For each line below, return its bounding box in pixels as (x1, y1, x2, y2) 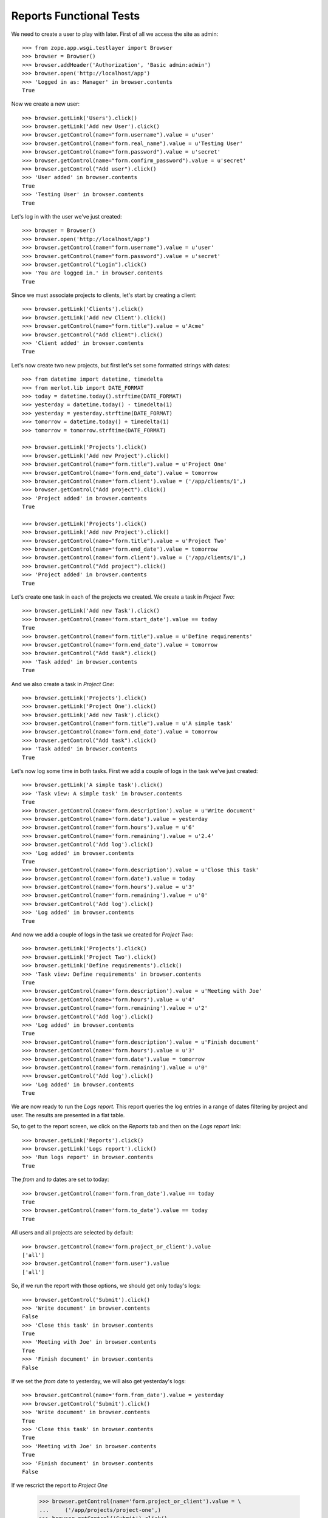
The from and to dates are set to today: (11, 1176, 109, 1183)
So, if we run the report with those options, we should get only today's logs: (11, 1282, 201, 1290)
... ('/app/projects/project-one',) (39, 1506, 161, 1513)
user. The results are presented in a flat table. (11, 1111, 125, 1118)
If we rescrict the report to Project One (11, 1482, 108, 1489)
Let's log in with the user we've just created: (11, 213, 122, 220)
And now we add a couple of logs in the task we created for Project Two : (11, 931, 194, 938)
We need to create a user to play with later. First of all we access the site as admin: (11, 30, 219, 38)
